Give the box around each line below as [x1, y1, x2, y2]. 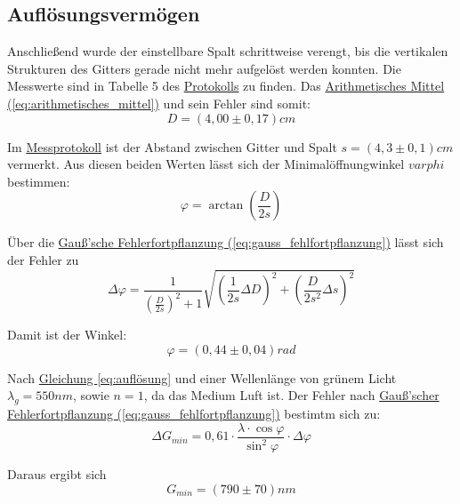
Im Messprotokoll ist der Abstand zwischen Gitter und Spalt [7, 137, 337, 156]
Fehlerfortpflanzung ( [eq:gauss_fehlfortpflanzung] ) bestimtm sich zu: [7, 404, 381, 423]
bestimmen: [7, 172, 70, 190]
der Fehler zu [7, 250, 79, 268]
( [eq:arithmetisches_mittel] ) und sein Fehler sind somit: [7, 93, 311, 112]
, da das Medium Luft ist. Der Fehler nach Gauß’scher [143, 386, 440, 404]
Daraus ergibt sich [7, 465, 107, 484]
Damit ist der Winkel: [7, 325, 127, 344]
